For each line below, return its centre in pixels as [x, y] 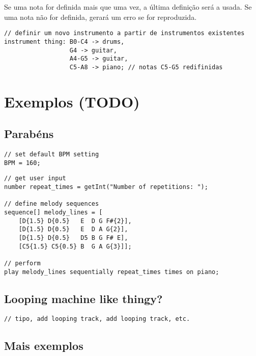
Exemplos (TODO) [72, 101]
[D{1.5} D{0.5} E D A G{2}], [73, 229]
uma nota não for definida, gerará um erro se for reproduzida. [101, 17]
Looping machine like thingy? [83, 298]
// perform [22, 263]
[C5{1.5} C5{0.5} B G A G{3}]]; [75, 246]
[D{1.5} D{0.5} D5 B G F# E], [73, 238]
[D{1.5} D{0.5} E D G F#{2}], [75, 221]
